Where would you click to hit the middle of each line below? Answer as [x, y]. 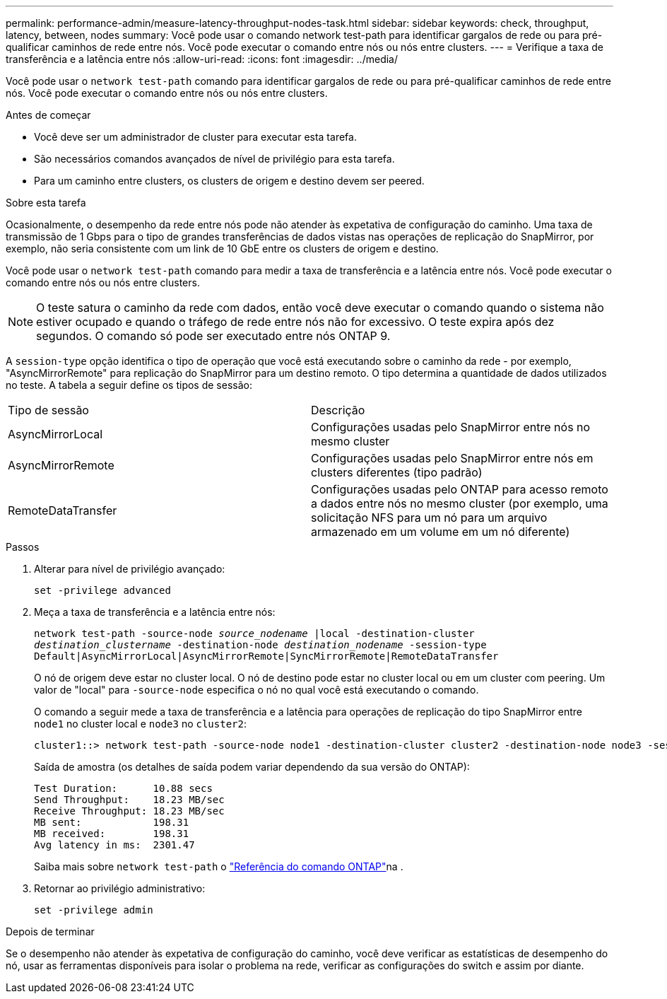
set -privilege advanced [102, 590]
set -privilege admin [94, 910]
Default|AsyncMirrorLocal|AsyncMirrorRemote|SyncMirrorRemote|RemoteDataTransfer [266, 656]
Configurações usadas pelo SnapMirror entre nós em [452, 458]
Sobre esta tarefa [46, 203]
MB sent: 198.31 [112, 822]
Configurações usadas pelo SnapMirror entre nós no [451, 427]
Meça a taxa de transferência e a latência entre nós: [155, 612]
